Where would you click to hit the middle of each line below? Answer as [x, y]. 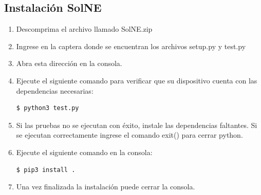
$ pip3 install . [46, 170]
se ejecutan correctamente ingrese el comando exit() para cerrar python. [129, 135]
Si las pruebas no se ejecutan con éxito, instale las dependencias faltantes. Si [137, 125]
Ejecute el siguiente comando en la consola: [84, 152]
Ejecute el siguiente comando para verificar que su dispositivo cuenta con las [137, 80]
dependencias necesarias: [55, 90]
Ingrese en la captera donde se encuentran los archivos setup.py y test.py [131, 46]
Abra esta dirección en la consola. [69, 63]
